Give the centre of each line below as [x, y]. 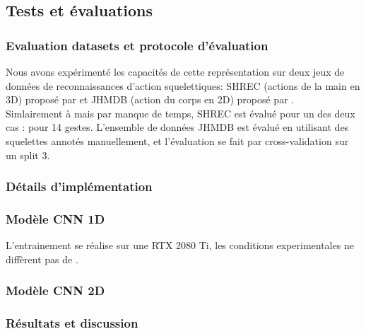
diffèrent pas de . [42, 259]
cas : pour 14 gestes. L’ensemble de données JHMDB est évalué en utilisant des [177, 127]
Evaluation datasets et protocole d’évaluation [137, 45]
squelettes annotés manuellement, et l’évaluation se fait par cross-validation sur [177, 140]
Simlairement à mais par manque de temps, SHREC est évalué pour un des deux [181, 113]
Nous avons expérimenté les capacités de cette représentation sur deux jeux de [175, 71]
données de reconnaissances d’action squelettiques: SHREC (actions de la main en [183, 85]
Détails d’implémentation [79, 186]
